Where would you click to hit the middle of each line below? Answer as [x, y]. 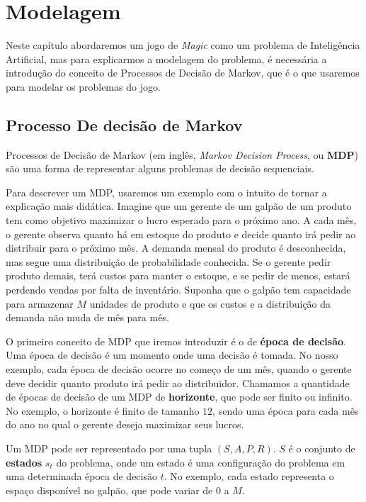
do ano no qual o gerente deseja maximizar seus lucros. [125, 424]
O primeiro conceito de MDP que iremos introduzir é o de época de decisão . [176, 341]
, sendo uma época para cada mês [286, 410]
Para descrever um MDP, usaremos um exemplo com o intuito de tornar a [166, 192]
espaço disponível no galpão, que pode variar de [109, 490]
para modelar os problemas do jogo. [83, 86]
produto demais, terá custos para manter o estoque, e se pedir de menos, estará [178, 275]
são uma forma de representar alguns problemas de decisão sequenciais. [160, 168]
